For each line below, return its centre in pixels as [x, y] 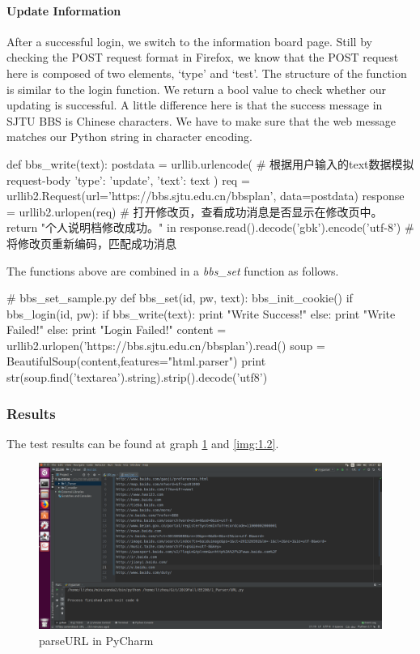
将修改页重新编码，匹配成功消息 [91, 243]
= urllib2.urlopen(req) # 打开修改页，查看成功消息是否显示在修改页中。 [195, 211]
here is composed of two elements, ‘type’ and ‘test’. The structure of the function [207, 73]
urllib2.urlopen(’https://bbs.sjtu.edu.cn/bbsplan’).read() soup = [166, 345]
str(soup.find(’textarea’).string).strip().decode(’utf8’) [137, 377]
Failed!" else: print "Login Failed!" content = [117, 329]
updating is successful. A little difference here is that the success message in [195, 105]
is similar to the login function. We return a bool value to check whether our [196, 89]
